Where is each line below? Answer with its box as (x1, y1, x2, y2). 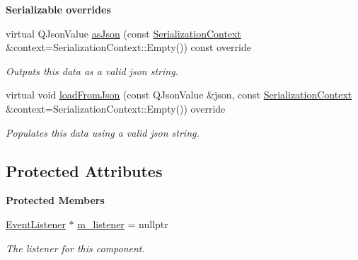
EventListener (6, 216, 66, 231)
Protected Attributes (6, 159, 163, 181)
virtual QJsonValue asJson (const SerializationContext (6, 26, 241, 40)
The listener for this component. (6, 240, 145, 255)
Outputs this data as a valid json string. (6, 63, 178, 78)
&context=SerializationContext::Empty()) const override (6, 40, 251, 55)
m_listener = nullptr (77, 216, 168, 231)
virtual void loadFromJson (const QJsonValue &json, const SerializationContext (6, 87, 352, 102)
